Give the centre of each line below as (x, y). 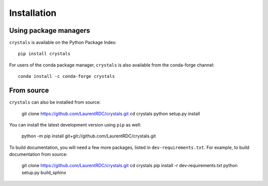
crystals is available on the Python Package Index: (63, 43)
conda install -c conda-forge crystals (67, 76)
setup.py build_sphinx (44, 172)
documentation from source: (38, 154)
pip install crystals (44, 54)
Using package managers (50, 31)
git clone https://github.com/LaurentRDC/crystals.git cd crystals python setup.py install (111, 114)
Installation (33, 13)
